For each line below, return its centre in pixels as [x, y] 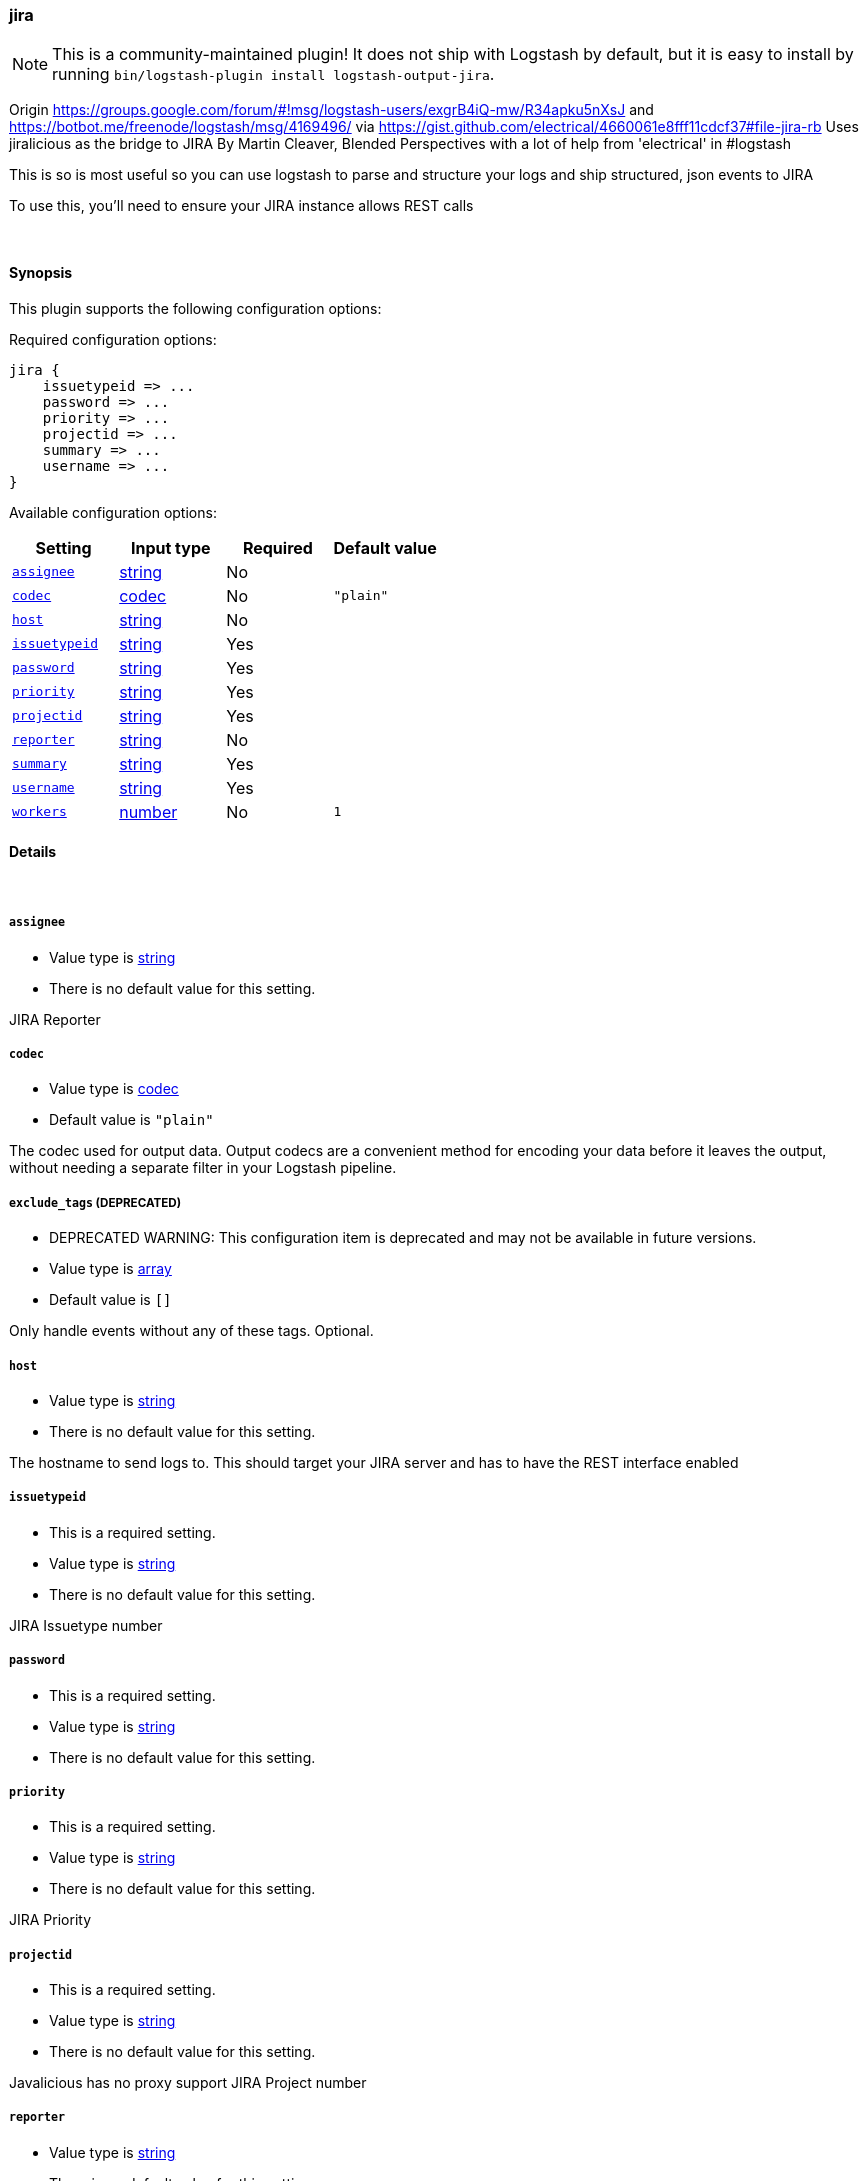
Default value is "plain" [131, 1120]
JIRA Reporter [55, 1019]
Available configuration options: [113, 512]
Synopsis [41, 272]
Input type [170, 547]
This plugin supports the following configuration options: [195, 308]
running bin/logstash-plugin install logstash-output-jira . [273, 74]
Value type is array [110, 1269]
